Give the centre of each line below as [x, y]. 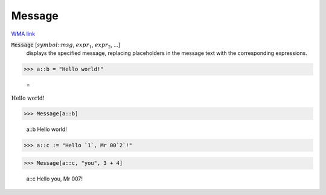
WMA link [23, 34]
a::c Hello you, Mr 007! [54, 179]
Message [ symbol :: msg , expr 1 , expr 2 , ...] [66, 45]
